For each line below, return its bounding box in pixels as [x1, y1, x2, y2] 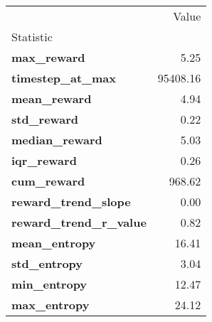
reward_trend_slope [11, 193, 131, 210]
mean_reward [11, 90, 92, 107]
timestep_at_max [11, 70, 116, 86]
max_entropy [11, 296, 90, 313]
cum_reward [11, 173, 85, 189]
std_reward [11, 111, 79, 127]
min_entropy [11, 276, 88, 292]
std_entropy [11, 255, 83, 272]
